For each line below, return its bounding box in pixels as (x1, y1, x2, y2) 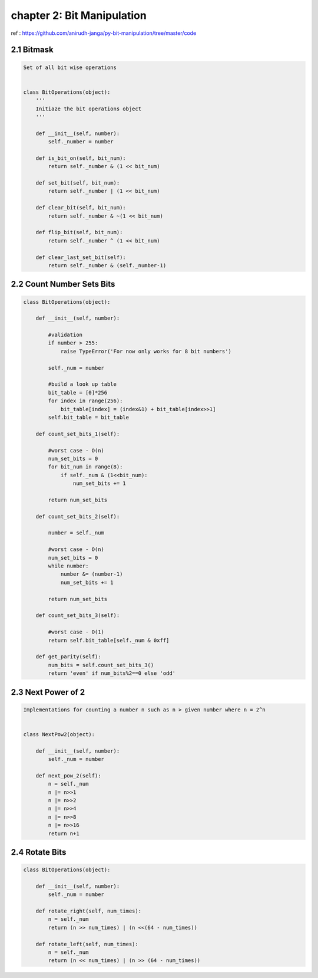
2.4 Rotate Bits (11, 847, 67, 857)
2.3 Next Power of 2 (11, 687, 85, 697)
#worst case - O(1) (48, 629, 104, 635)
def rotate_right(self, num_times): (35, 908, 141, 914)
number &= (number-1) (60, 571, 123, 577)
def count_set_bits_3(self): (35, 612, 120, 619)
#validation (48, 332, 82, 339)
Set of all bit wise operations (23, 64, 117, 71)
